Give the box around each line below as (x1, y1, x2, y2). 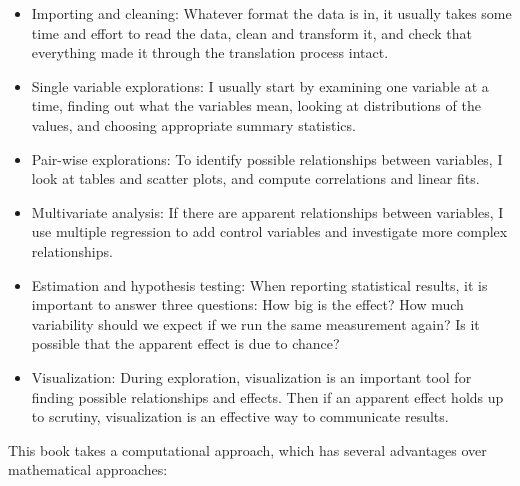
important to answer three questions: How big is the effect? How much (31, 294, 464, 315)
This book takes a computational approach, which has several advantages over (8, 439, 487, 460)
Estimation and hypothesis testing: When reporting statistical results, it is (31, 274, 488, 295)
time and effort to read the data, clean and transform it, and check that (31, 22, 472, 43)
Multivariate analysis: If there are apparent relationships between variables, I (31, 201, 504, 222)
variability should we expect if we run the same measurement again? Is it (31, 313, 480, 334)
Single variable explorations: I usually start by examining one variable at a (31, 75, 489, 96)
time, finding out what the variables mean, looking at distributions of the (31, 95, 481, 116)
